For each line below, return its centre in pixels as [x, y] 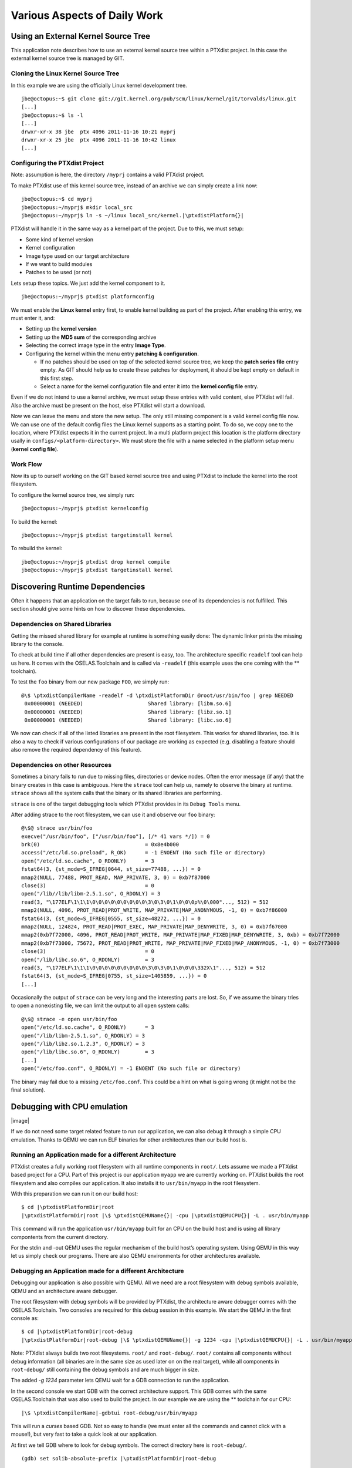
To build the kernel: [34, 521]
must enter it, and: [33, 318]
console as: [25, 1318]
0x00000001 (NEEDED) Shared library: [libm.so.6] [128, 704]
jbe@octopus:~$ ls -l [52, 115]
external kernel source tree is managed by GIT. [67, 58]
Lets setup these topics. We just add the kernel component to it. [88, 283]
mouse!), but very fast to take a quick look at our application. [84, 1434]
